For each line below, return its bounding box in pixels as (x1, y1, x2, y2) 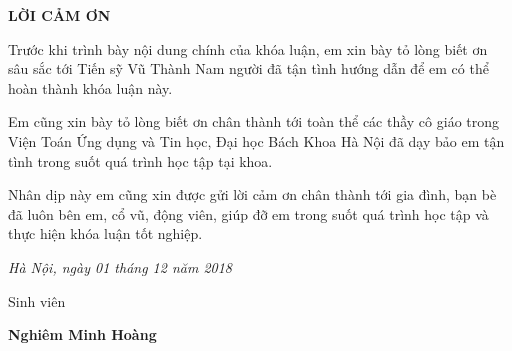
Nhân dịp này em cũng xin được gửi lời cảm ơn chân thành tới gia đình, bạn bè (8, 184, 497, 205)
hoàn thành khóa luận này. (8, 77, 173, 98)
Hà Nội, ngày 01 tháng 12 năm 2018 (8, 256, 233, 277)
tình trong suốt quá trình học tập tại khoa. (8, 150, 273, 171)
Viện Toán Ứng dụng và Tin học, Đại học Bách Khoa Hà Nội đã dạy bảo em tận (8, 130, 505, 151)
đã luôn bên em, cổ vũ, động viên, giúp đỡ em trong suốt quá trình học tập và (8, 203, 489, 224)
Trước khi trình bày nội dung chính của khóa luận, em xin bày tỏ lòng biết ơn (8, 38, 488, 59)
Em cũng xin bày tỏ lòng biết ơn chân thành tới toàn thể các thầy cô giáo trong (8, 111, 500, 132)
